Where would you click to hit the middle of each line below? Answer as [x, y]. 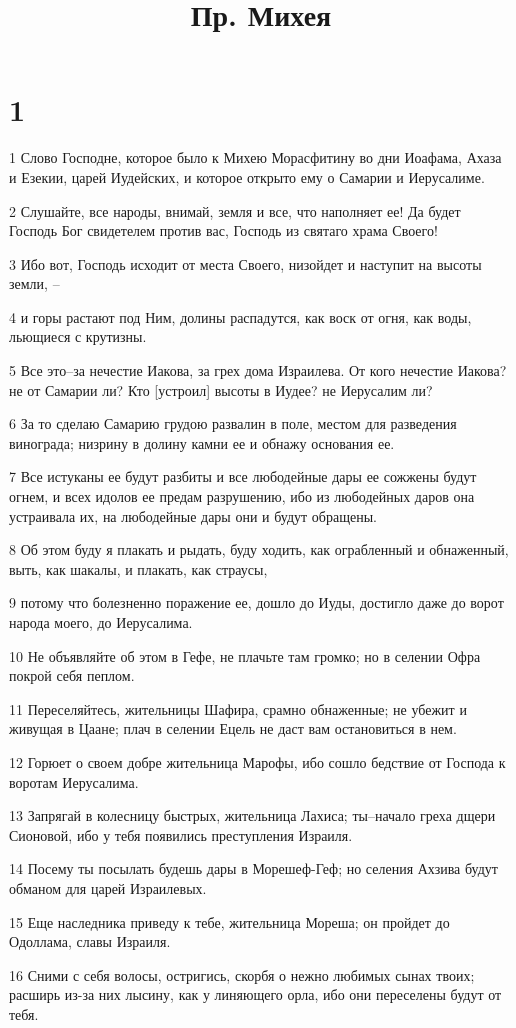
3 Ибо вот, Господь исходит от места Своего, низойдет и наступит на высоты [245, 263]
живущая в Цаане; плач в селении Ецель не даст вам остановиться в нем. [233, 728]
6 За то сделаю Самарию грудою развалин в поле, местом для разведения [233, 423]
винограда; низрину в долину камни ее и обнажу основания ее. [202, 442]
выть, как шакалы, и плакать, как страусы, [138, 568]
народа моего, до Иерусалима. [101, 622]
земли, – [34, 283]
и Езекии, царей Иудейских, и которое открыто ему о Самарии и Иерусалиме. [247, 176]
